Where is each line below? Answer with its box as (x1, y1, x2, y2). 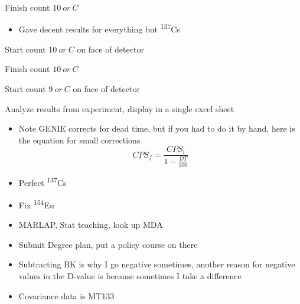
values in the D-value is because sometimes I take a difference (18, 269, 242, 282)
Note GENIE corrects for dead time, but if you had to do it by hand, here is (18, 122, 295, 135)
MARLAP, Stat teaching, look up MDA (18, 218, 163, 231)
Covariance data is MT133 (18, 289, 115, 302)
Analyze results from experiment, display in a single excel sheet (5, 102, 234, 115)
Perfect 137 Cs (18, 175, 67, 189)
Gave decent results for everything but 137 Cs (18, 21, 180, 35)
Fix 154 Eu (18, 197, 54, 211)
